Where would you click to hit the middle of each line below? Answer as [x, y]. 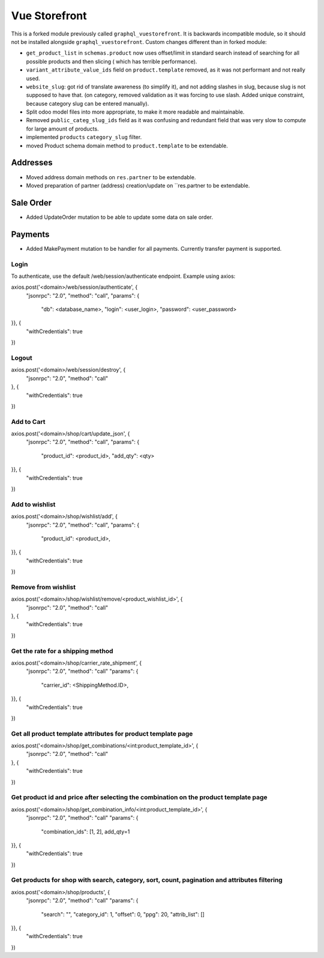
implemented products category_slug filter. [84, 137]
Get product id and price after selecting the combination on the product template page [139, 797]
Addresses [32, 163]
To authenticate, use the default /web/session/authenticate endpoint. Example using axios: [123, 276]
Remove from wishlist [43, 587]
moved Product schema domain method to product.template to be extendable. [127, 146]
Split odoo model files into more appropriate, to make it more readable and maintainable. [135, 112]
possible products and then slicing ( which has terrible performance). [112, 61]
